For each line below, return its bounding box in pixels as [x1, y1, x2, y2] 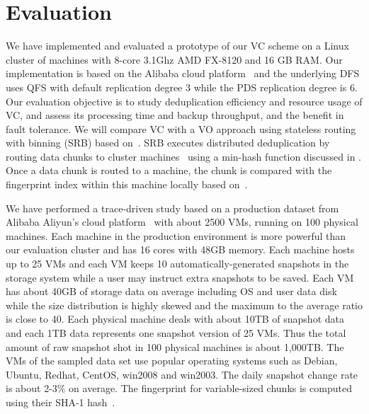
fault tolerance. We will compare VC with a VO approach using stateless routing [6, 121, 356, 136]
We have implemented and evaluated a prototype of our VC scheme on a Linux [6, 38, 349, 53]
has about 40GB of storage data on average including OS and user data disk [6, 284, 337, 299]
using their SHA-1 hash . [6, 394, 115, 409]
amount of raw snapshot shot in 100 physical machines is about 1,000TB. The [6, 339, 344, 354]
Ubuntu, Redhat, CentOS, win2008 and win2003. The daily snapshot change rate [6, 367, 358, 381]
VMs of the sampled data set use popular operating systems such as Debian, [6, 353, 338, 368]
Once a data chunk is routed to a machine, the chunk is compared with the [6, 163, 332, 178]
